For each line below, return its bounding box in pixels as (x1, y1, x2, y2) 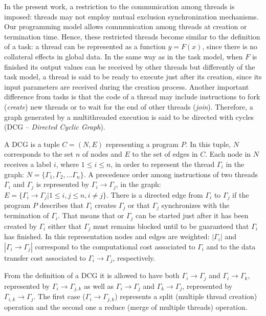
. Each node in (205, 149, 251, 159)
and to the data (206, 241, 256, 251)
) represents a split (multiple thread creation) (115, 291, 257, 302)
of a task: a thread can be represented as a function (4, 41, 166, 52)
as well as (84, 280, 114, 291)
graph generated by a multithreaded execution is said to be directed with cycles (4, 111, 254, 122)
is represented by (36, 179, 90, 189)
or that (128, 200, 150, 210)
